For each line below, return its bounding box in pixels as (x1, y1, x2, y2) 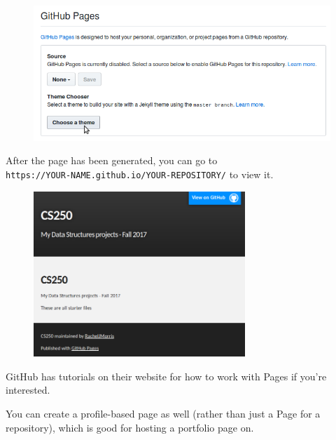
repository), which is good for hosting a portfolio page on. (6, 420, 254, 434)
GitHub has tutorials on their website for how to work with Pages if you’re (6, 368, 327, 383)
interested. (6, 382, 50, 397)
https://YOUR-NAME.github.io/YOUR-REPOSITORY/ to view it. (6, 166, 274, 181)
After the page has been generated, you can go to (6, 153, 218, 168)
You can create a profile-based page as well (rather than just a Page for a (6, 406, 321, 420)
